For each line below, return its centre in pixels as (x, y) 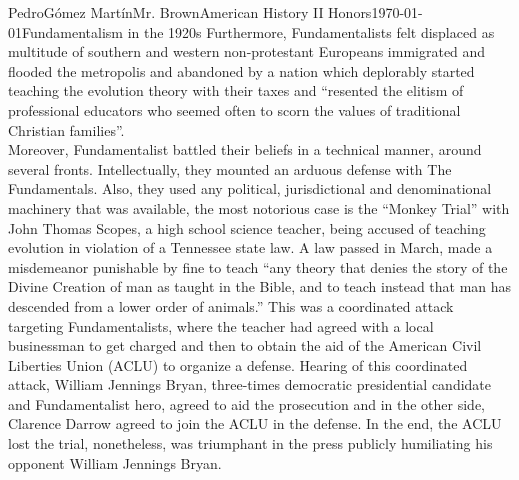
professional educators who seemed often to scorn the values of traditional (234, 109)
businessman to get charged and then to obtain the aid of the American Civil (245, 345)
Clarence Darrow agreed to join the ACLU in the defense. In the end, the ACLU (255, 423)
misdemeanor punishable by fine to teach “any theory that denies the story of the (258, 266)
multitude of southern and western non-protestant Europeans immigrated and (247, 51)
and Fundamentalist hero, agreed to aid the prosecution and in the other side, (247, 403)
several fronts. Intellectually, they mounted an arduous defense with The (230, 168)
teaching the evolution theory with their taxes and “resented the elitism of (236, 90)
